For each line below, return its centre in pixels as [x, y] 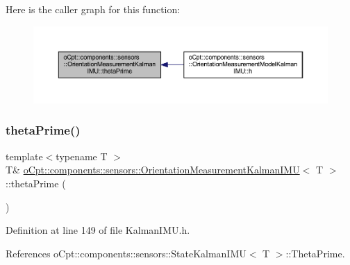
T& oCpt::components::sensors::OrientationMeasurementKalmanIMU [153, 170]
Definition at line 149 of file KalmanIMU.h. [98, 230]
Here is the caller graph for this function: [93, 9]
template [24, 156]
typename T [82, 156]
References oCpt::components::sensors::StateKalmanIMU [126, 253]
